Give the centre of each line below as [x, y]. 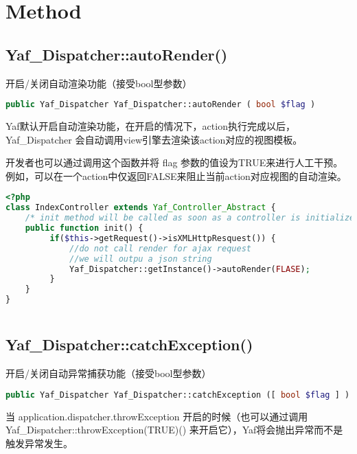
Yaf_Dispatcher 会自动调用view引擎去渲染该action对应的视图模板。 [154, 139]
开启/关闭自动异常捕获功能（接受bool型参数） [108, 373]
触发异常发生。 [39, 443]
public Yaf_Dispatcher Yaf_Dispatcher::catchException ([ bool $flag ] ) [178, 395]
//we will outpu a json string [141, 259]
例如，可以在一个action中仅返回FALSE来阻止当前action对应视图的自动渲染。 [176, 175]
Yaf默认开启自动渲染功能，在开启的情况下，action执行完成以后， [150, 126]
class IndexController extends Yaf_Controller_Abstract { [141, 208]
